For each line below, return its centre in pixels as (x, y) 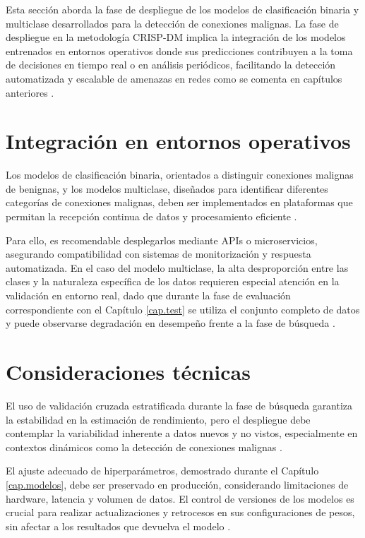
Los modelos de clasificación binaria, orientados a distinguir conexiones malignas (180, 175)
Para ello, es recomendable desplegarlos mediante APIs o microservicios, (162, 240)
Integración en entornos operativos (178, 141)
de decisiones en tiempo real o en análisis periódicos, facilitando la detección (171, 65)
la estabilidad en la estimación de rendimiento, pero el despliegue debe (158, 419)
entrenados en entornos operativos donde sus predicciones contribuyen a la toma (179, 50)
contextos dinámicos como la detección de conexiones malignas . (144, 447)
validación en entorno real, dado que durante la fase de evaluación (148, 295)
